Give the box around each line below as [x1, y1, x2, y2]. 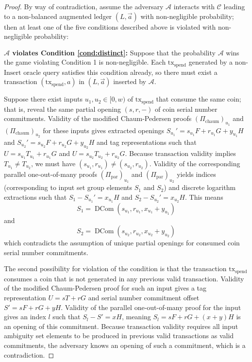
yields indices [177, 169, 216, 179]
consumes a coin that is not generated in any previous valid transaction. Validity [4, 273, 244, 283]
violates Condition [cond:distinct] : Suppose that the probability [12, 47, 216, 57]
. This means [185, 191, 223, 202]
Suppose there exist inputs [4, 94, 83, 104]
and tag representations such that [96, 137, 197, 147]
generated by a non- [188, 57, 248, 67]
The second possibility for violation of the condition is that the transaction [4, 263, 227, 274]
